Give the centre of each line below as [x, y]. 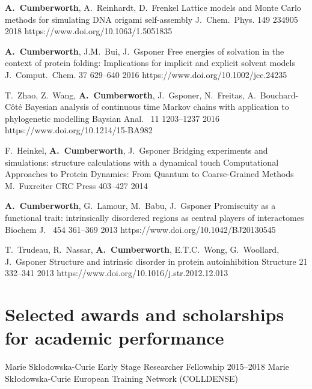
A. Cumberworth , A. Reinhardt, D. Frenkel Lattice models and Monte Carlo [153, 7]
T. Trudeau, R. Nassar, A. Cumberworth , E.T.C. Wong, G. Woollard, [142, 249]
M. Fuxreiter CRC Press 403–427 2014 [76, 185]
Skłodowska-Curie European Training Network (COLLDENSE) [122, 378]
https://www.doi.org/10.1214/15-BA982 [79, 130]
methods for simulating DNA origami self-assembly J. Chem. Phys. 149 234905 [151, 19]
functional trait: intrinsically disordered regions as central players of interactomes [154, 217]
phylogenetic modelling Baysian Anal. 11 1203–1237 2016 [112, 118]
